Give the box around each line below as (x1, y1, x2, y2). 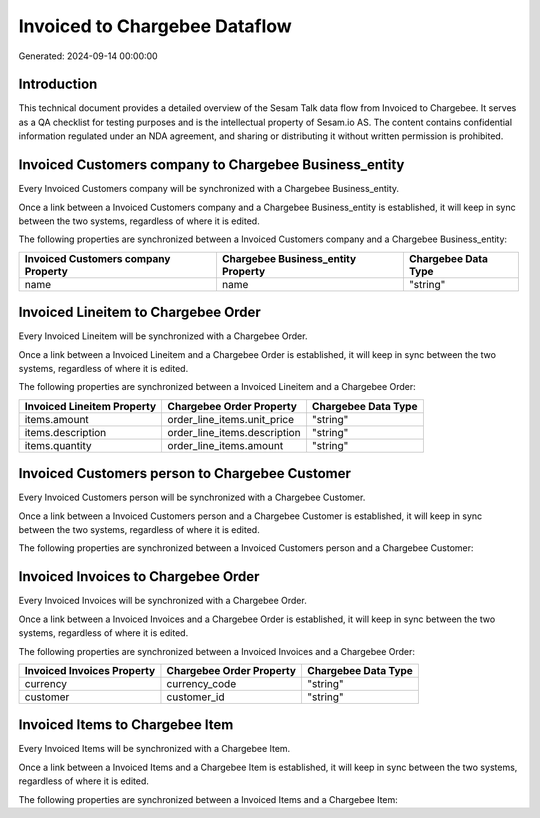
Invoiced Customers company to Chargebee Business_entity (18, 156, 405, 174)
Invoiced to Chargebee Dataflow (18, 15, 292, 37)
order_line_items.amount (167, 438, 284, 452)
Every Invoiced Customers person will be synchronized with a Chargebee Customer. (18, 491, 366, 504)
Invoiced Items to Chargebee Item (18, 716, 234, 734)
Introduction (18, 76, 98, 93)
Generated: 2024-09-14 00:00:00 (18, 50, 159, 62)
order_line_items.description (167, 425, 301, 439)
